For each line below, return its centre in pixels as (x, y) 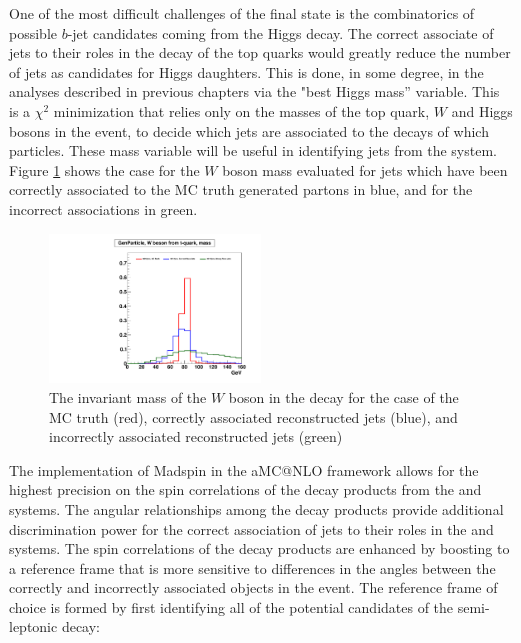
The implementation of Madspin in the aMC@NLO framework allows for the (244, 469)
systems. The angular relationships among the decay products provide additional (256, 508)
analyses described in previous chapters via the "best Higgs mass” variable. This (254, 91)
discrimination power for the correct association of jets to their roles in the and (251, 528)
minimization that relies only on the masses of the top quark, (241, 110)
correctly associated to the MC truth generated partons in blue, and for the (241, 189)
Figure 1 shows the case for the (104, 169)
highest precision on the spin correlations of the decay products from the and (245, 489)
